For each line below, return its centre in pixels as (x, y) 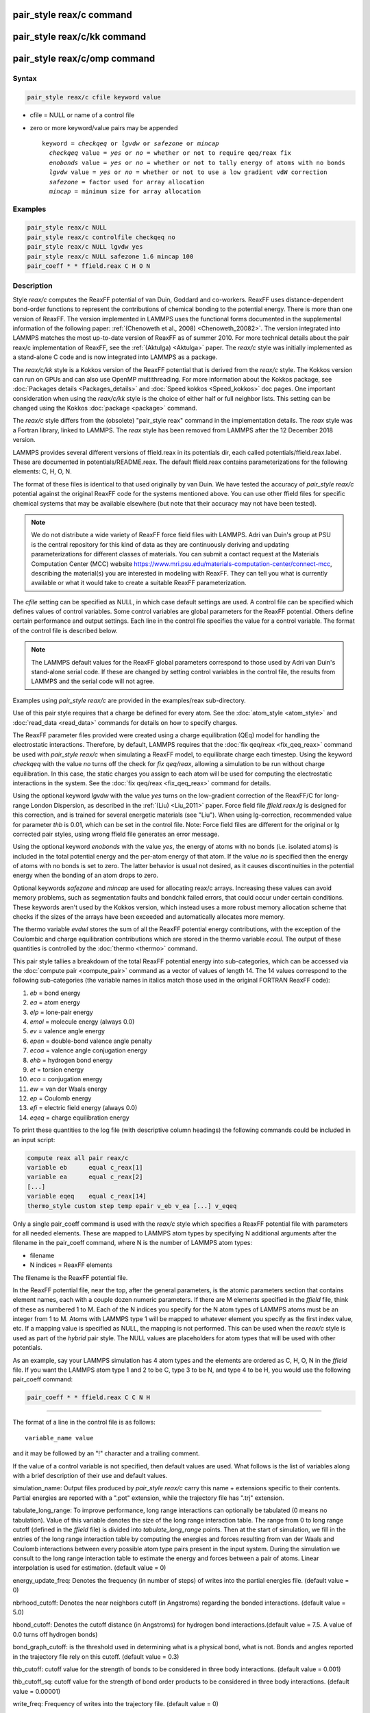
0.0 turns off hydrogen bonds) (55, 1634)
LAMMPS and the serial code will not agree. (93, 681)
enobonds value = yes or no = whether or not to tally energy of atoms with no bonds (197, 162)
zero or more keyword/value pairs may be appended (104, 127)
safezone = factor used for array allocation (127, 182)
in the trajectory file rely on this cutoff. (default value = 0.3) (96, 1656)
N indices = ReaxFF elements (71, 1265)
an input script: (34, 1139)
